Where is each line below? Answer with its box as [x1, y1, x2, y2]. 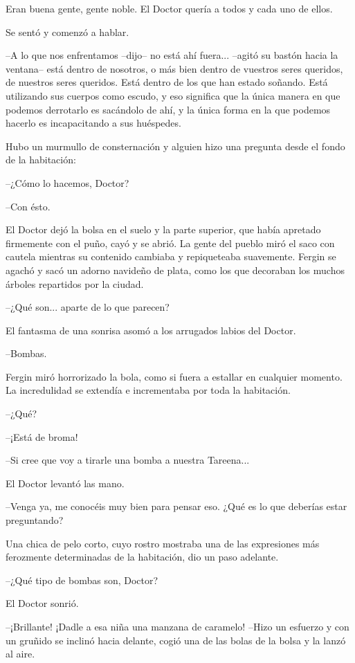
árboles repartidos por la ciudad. [6, 276, 144, 291]
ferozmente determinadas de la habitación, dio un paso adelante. [6, 550, 279, 564]
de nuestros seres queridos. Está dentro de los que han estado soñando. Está [6, 75, 328, 89]
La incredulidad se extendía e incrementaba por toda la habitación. [6, 383, 291, 397]
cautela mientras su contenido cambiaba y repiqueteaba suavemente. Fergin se [6, 249, 336, 264]
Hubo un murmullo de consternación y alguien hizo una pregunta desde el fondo [6, 138, 345, 153]
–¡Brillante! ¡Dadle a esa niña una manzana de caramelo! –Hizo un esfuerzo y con [6, 619, 349, 633]
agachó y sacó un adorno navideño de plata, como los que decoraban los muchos [6, 262, 345, 277]
